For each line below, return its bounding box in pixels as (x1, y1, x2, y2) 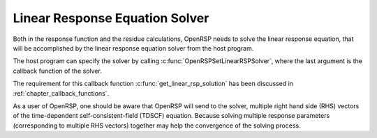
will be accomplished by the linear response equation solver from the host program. (13, 44, 254, 52)
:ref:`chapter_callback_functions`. (13, 89, 110, 97)
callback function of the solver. (13, 67, 103, 75)
